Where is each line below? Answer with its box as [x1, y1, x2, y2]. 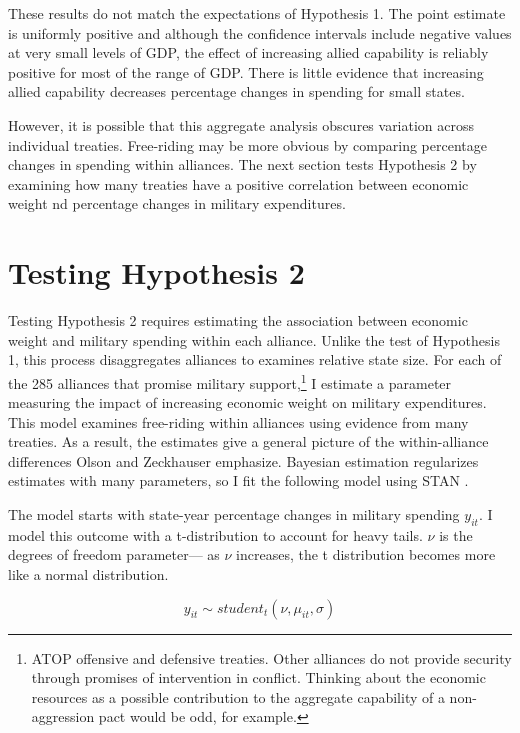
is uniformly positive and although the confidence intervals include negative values [8, 22, 512, 43]
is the [439, 524, 473, 545]
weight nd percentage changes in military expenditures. [8, 193, 346, 214]
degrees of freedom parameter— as [8, 544, 220, 565]
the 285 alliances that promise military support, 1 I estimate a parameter [8, 369, 452, 393]
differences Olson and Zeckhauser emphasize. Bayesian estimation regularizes [8, 450, 479, 471]
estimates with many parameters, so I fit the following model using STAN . [8, 470, 469, 491]
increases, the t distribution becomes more [236, 544, 496, 565]
